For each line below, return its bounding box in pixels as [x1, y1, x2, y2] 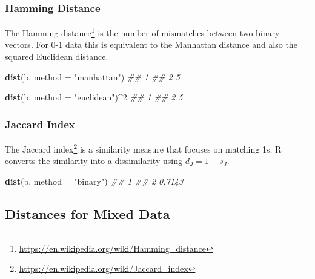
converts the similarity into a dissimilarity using [5, 154, 182, 167]
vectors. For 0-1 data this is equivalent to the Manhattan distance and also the [5, 38, 297, 51]
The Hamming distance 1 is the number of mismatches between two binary [5, 25, 280, 39]
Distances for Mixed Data [5, 204, 170, 223]
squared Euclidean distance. [5, 50, 108, 63]
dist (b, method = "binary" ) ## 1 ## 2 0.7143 [5, 174, 184, 187]
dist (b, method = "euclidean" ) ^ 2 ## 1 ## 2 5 [5, 91, 183, 103]
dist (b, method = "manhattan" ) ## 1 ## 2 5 [5, 70, 180, 83]
